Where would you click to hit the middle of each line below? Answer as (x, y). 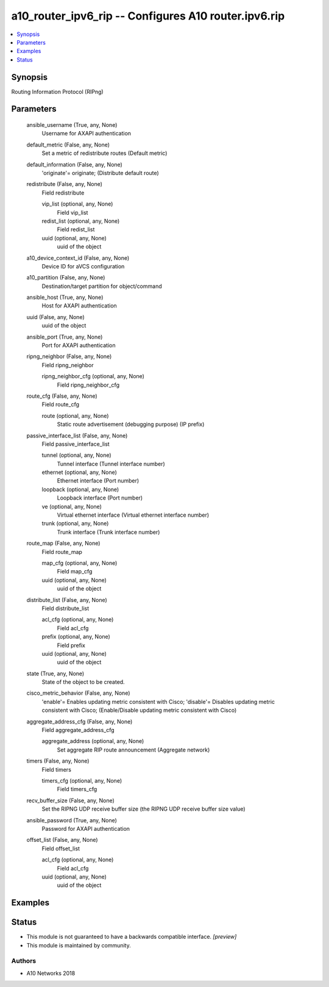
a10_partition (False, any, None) (66, 278)
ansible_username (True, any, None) (72, 125)
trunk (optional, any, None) (75, 523)
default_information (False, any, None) (75, 164)
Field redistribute (63, 193)
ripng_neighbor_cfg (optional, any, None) (93, 376)
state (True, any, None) (55, 673)
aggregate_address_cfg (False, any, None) (80, 721)
